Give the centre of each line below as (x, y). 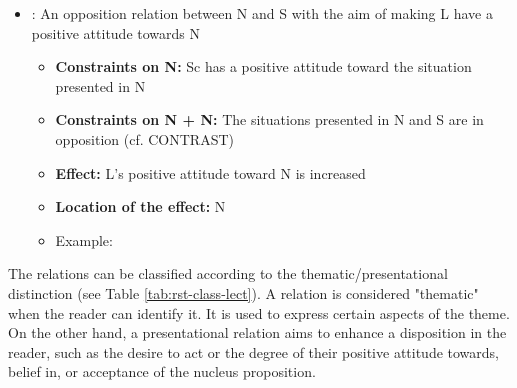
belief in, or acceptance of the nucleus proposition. (162, 371)
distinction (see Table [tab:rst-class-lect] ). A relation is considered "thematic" (243, 292)
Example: (84, 239)
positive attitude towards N (115, 32)
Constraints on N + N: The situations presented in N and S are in (269, 119)
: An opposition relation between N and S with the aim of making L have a (262, 13)
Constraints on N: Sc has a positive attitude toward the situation (263, 66)
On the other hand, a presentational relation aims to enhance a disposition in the (257, 332)
